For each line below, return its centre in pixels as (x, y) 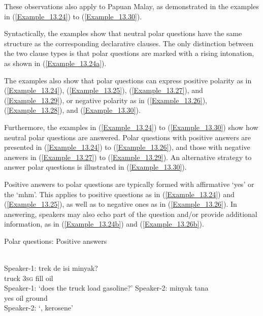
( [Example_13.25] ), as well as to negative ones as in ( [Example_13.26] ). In (121, 204)
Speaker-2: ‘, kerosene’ (39, 308)
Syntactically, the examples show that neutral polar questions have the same (123, 33)
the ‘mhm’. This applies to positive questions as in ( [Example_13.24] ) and (119, 194)
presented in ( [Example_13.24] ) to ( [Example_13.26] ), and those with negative (127, 147)
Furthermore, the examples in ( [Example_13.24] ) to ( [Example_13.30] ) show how (131, 127)
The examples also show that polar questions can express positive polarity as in (128, 80)
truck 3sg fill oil (29, 278)
